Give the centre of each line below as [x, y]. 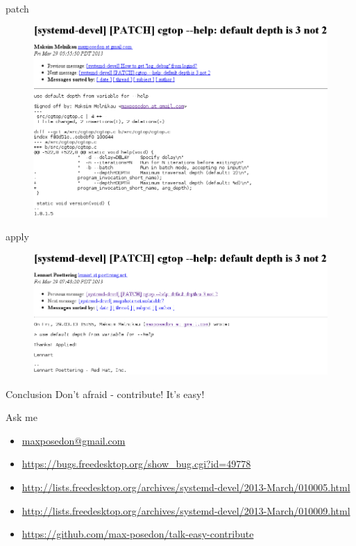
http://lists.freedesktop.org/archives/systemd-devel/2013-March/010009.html [186, 510]
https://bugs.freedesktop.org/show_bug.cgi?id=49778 [136, 464]
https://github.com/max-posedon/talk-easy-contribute [138, 534]
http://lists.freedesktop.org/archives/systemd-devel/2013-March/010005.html [186, 487]
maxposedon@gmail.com [74, 440]
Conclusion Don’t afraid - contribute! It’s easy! [105, 394]
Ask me [22, 417]
